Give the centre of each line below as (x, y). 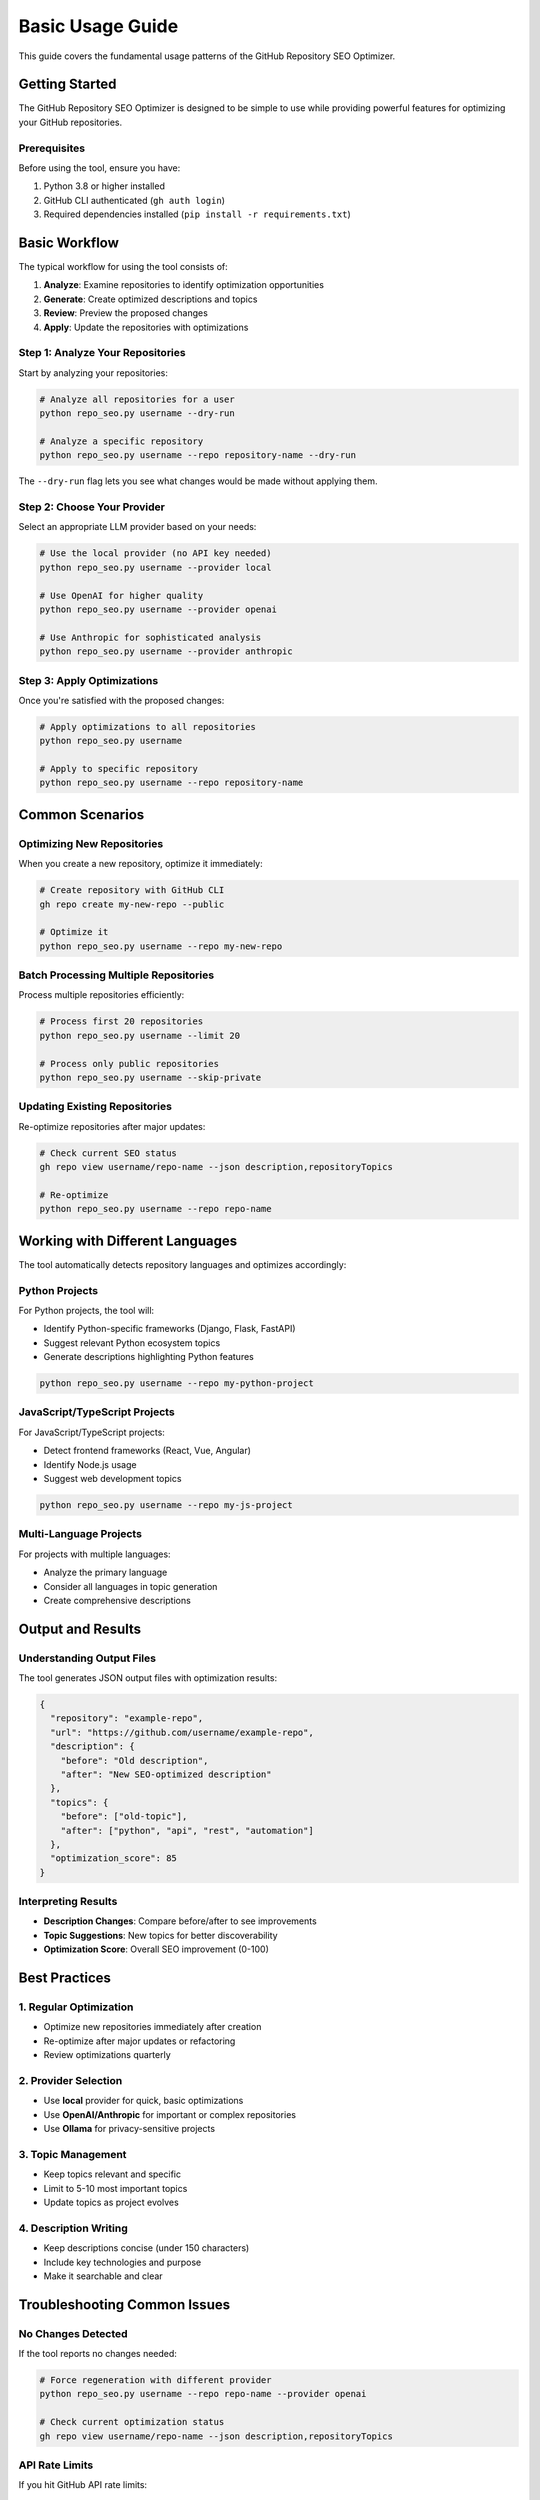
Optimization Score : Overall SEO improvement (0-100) (156, 1949)
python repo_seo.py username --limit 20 (139, 1035)
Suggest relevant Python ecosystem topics (132, 1342)
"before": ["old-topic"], (124, 1816)
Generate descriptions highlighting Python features (148, 1357)
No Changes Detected (73, 2333)
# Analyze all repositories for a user (137, 399)
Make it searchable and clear (103, 2276)
